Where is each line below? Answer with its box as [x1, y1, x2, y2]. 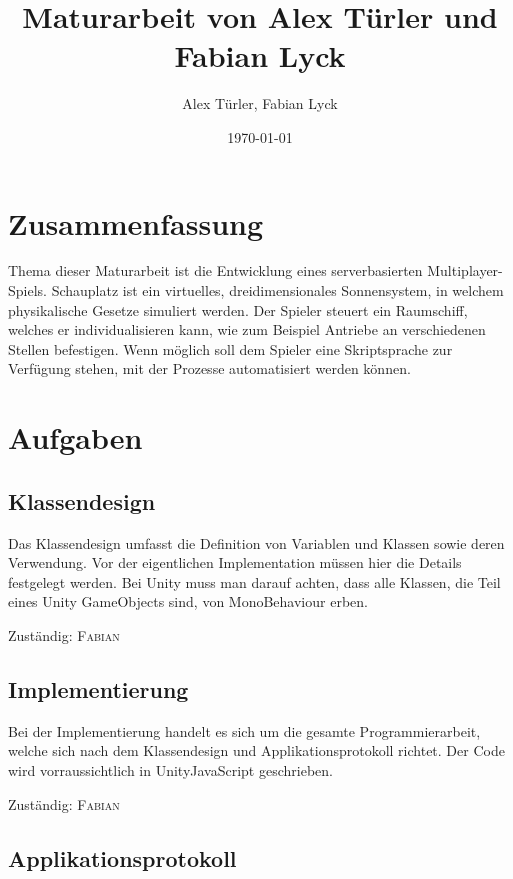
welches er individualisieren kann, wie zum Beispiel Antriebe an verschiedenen [8, 319, 486, 340]
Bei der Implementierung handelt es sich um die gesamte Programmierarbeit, [8, 720, 481, 741]
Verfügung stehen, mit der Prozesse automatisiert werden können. [8, 358, 411, 379]
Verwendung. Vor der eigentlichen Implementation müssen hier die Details [8, 552, 462, 573]
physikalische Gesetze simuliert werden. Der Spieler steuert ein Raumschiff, [8, 299, 468, 320]
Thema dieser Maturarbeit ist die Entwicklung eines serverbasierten [8, 260, 423, 281]
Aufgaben [8, 417, 143, 458]
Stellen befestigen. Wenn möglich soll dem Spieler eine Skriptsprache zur [8, 338, 453, 359]
